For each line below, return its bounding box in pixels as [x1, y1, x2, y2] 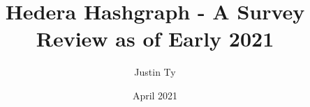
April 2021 [132, 88, 178, 102]
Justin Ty [134, 65, 176, 79]
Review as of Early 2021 [36, 24, 274, 53]
